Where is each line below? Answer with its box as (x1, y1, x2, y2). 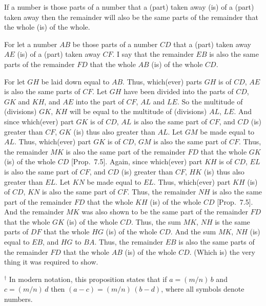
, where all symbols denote (161, 283, 244, 294)
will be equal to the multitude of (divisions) (69, 106, 207, 117)
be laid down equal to (41, 76, 110, 86)
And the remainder (4, 206, 64, 217)
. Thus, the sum (131, 216, 181, 227)
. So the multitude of (177, 96, 243, 106)
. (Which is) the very (189, 246, 255, 257)
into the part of (75, 96, 124, 106)
